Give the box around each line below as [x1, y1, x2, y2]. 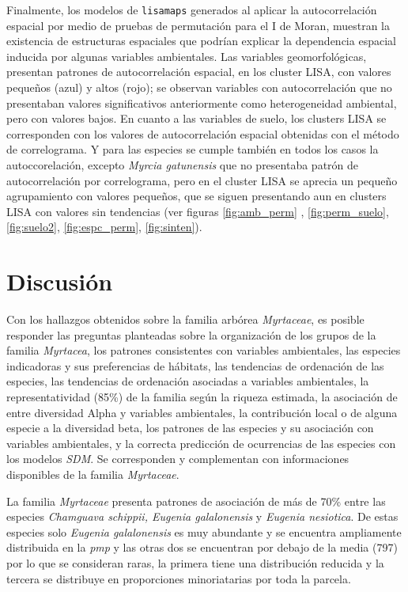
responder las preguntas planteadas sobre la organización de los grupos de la [6, 326, 376, 343]
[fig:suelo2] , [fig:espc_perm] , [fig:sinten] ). [6, 218, 202, 235]
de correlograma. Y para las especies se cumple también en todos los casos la [6, 141, 379, 157]
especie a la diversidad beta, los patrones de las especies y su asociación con [6, 419, 374, 436]
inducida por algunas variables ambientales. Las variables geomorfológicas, [6, 47, 367, 64]
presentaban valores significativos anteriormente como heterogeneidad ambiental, [6, 94, 397, 111]
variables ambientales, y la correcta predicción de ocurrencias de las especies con [6, 435, 396, 451]
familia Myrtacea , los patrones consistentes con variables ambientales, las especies [6, 342, 401, 359]
